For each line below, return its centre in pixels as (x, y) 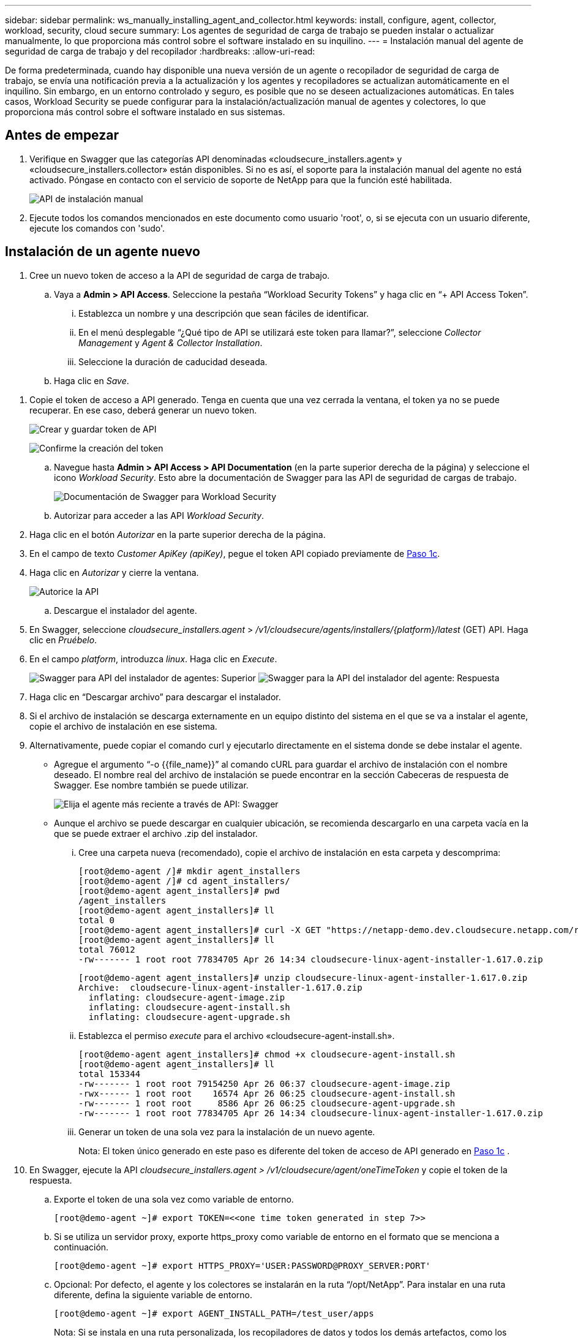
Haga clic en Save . (92, 380)
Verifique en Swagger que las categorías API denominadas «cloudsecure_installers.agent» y (216, 159)
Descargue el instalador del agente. (126, 610)
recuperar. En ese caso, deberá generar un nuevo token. (143, 410)
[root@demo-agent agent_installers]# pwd (179, 890)
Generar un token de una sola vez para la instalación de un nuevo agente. (227, 1132)
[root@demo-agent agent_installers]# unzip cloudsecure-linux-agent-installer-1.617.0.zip (303, 977)
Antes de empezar (62, 135)
